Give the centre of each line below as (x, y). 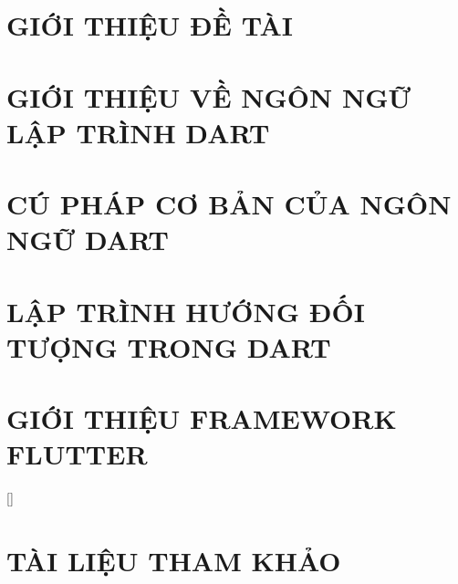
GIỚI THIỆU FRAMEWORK (202, 418)
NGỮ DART (88, 240)
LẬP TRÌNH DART (138, 132)
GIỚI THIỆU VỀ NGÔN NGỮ (209, 96)
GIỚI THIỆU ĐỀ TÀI (150, 25)
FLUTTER (77, 454)
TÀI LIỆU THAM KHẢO (174, 561)
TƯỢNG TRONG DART (169, 346)
